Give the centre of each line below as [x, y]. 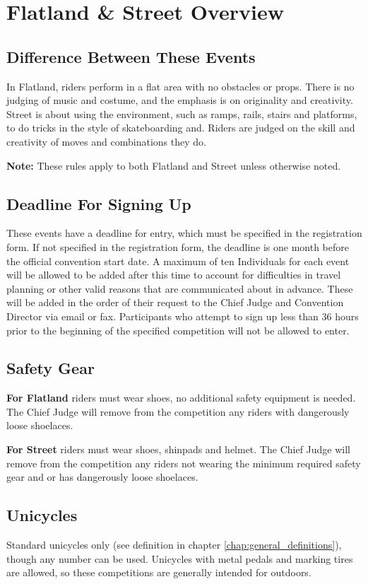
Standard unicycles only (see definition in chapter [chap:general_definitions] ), [174, 545]
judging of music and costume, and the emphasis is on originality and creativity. [180, 100]
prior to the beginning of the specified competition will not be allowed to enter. [178, 330]
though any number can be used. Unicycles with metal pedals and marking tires [180, 558]
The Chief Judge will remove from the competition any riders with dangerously [178, 411]
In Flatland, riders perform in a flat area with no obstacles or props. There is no [180, 86]
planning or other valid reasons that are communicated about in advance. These [180, 288]
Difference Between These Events [131, 56]
